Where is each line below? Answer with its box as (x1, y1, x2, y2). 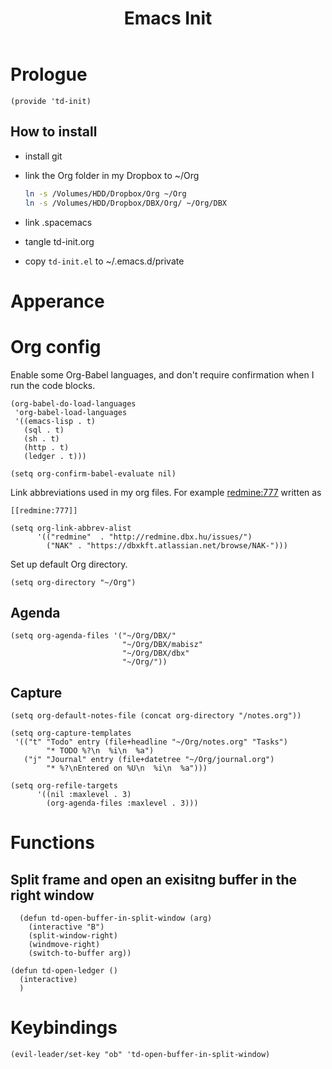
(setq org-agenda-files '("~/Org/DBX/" (10, 631, 177, 641)
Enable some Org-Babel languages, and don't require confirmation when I (10, 368, 315, 381)
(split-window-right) (28, 931, 118, 941)
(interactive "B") (28, 922, 105, 932)
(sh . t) (23, 433, 60, 444)
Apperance (10, 290, 105, 312)
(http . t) (23, 442, 70, 452)
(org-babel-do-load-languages (10, 398, 137, 409)
